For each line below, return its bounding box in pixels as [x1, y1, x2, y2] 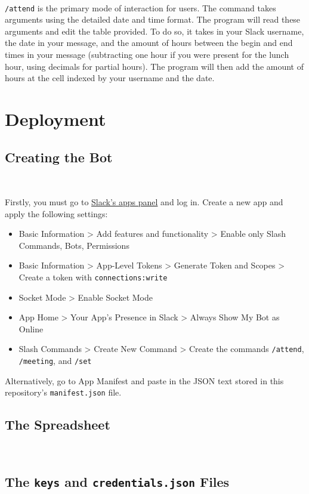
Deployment [5, 107, 106, 131]
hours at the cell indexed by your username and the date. [5, 72, 215, 84]
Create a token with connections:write [18, 270, 168, 283]
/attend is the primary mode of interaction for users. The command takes [5, 1, 276, 14]
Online [18, 322, 44, 335]
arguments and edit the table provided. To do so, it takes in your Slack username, [5, 24, 304, 37]
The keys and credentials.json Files [5, 473, 230, 491]
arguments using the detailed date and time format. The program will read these [5, 13, 301, 26]
